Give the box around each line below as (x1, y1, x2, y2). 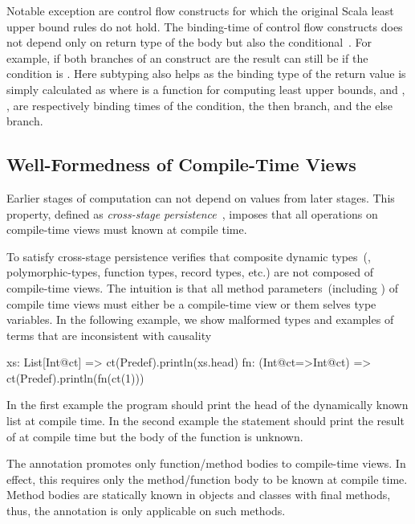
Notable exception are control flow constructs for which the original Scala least (6, 2, 394, 18)
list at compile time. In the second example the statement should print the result (6, 412, 405, 429)
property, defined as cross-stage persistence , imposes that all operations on (6, 205, 378, 222)
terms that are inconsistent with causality (6, 326, 212, 343)
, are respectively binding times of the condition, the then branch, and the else (6, 96, 393, 113)
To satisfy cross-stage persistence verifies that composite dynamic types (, (6, 248, 371, 264)
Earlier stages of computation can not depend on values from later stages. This (6, 189, 395, 206)
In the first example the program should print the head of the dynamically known (6, 396, 409, 413)
